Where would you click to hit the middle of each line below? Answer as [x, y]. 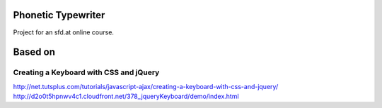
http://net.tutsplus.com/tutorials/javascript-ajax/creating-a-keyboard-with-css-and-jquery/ [146, 86]
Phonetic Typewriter [59, 15]
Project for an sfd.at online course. [64, 32]
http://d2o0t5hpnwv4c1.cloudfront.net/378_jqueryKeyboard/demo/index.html [126, 96]
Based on [34, 52]
